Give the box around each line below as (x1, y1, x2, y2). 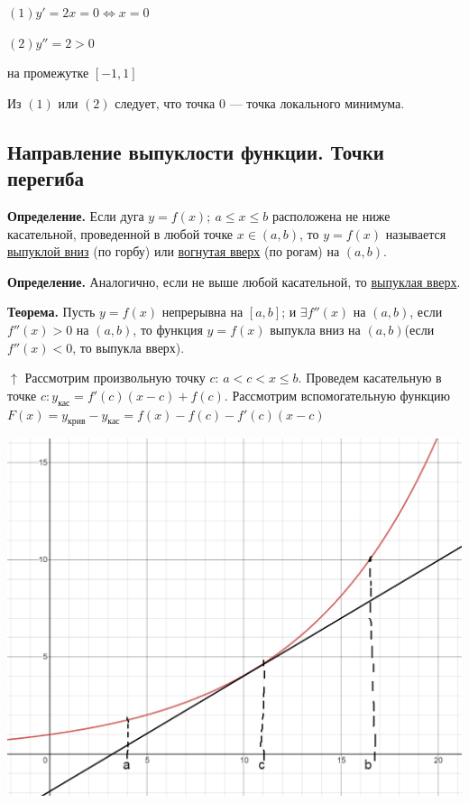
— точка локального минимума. (229, 93, 405, 112)
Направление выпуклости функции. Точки (7, 137, 384, 165)
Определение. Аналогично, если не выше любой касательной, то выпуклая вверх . (7, 272, 461, 291)
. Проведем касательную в (298, 368, 442, 387)
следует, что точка (115, 93, 216, 112)
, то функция (133, 319, 203, 338)
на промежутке (7, 63, 89, 82)
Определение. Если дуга (7, 206, 144, 225)
